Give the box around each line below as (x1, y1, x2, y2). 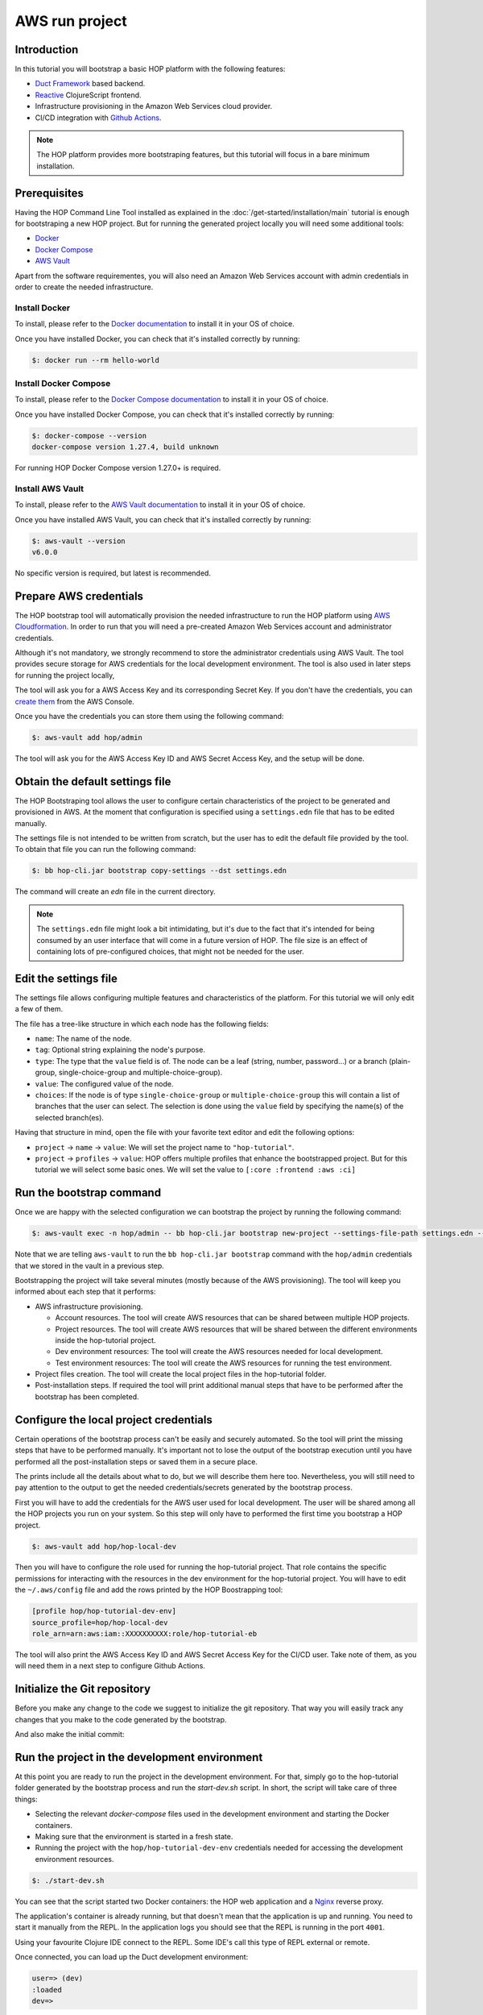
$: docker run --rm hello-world (31, 355, 160, 364)
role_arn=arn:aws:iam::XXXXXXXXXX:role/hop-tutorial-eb (31, 1629, 258, 1639)
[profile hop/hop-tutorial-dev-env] (31, 1606, 177, 1616)
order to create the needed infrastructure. (14, 282, 154, 292)
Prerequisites (14, 186, 84, 200)
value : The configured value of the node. (35, 1078, 174, 1088)
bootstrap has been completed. (35, 1391, 139, 1402)
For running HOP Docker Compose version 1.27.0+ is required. (14, 463, 221, 473)
